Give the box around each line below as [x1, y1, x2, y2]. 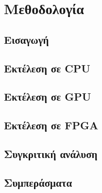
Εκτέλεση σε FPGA [4, 118, 99, 133]
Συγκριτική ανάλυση [4, 146, 98, 161]
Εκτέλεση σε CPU [4, 60, 90, 75]
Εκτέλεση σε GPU [4, 89, 91, 104]
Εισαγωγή [4, 32, 49, 47]
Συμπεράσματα [4, 175, 72, 190]
